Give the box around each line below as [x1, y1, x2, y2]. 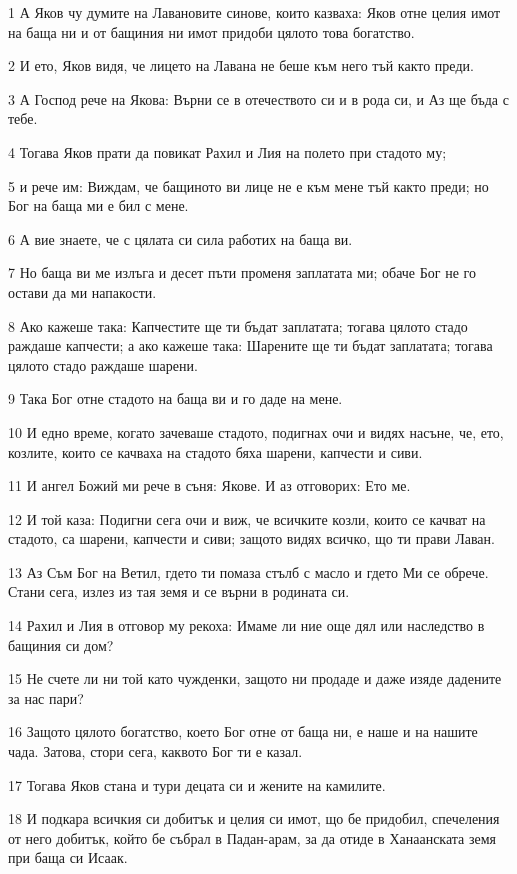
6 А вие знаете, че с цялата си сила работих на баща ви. [8, 228, 353, 249]
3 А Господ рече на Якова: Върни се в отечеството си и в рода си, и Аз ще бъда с [8, 88, 509, 109]
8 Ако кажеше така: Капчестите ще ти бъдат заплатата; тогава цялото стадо [8, 315, 468, 336]
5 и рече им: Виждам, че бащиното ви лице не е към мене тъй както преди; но [8, 175, 489, 196]
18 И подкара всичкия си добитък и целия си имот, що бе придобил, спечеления [8, 808, 500, 829]
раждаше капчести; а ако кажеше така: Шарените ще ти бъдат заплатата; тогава [8, 335, 493, 356]
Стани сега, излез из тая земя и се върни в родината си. [8, 581, 350, 602]
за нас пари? [8, 687, 84, 708]
